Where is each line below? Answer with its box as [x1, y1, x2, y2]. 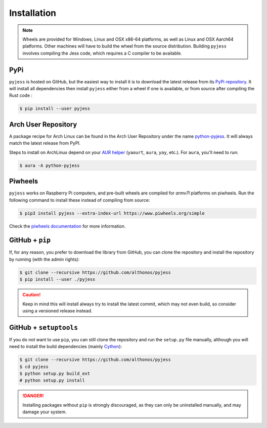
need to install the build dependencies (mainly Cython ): [9, 344, 122, 350]
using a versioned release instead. [22, 307, 92, 313]
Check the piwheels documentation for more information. [9, 223, 126, 229]
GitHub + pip [9, 236, 51, 245]
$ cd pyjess [19, 364, 49, 369]
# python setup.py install [19, 377, 85, 383]
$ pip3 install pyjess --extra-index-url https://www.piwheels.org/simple [19, 210, 205, 216]
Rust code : [9, 92, 33, 99]
